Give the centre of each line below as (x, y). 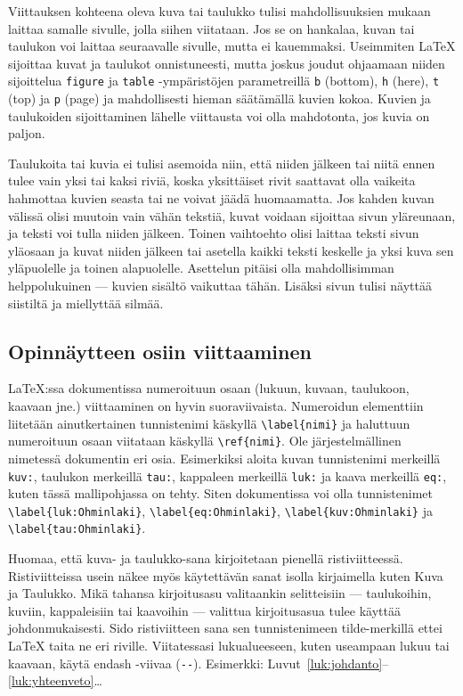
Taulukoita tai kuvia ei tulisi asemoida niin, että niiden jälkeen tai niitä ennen (222, 163)
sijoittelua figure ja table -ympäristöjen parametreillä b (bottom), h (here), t (224, 81)
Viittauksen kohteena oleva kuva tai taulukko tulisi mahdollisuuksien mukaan (219, 11)
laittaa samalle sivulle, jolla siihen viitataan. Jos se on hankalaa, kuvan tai (211, 28)
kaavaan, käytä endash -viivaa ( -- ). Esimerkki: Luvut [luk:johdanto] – (199, 663)
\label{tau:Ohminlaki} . (77, 528)
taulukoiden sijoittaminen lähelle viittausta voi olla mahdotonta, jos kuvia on (219, 115)
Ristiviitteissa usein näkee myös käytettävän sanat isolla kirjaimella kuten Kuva (226, 575)
